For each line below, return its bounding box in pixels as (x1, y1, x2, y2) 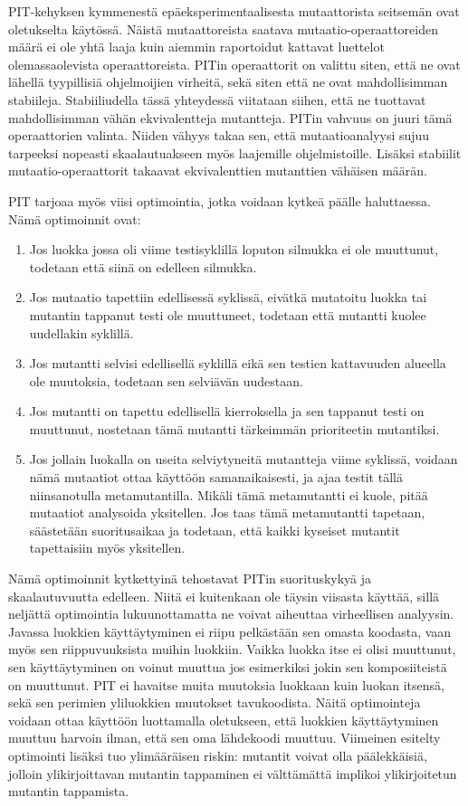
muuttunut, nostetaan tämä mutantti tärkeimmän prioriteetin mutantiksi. (29, 419, 440, 438)
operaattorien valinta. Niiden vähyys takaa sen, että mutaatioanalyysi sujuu (8, 126, 430, 145)
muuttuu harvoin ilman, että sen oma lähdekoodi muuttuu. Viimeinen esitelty (8, 728, 441, 747)
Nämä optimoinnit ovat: (8, 209, 141, 228)
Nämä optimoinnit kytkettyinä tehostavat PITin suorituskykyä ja (8, 569, 372, 588)
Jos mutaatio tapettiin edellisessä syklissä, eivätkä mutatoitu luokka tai (29, 288, 427, 307)
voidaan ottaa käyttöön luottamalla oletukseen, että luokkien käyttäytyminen (8, 710, 439, 729)
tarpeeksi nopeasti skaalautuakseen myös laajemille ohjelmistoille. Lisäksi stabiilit (8, 143, 462, 162)
